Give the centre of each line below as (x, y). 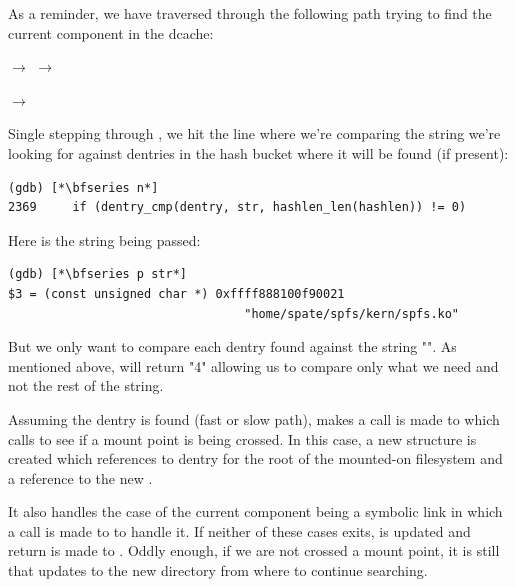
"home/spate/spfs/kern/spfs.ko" (352, 313)
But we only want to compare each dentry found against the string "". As (232, 346)
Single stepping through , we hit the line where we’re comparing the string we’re (254, 133)
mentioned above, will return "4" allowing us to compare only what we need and (253, 365)
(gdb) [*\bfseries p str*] (97, 274)
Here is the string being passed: (104, 239)
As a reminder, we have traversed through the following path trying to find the (250, 13)
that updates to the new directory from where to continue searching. (218, 570)
